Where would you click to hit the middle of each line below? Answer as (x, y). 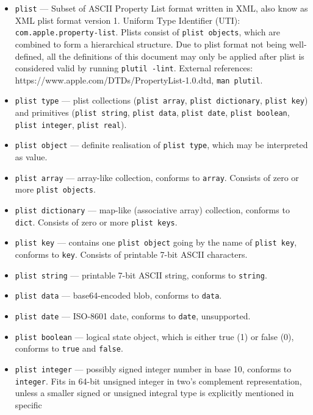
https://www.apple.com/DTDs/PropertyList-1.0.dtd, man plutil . (139, 80)
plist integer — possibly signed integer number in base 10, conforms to (153, 368)
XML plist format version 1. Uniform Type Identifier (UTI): (128, 20)
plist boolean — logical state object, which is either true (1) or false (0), (154, 336)
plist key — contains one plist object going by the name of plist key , (156, 242)
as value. (31, 157)
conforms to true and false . (69, 348)
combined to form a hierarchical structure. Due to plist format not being (151, 44)
